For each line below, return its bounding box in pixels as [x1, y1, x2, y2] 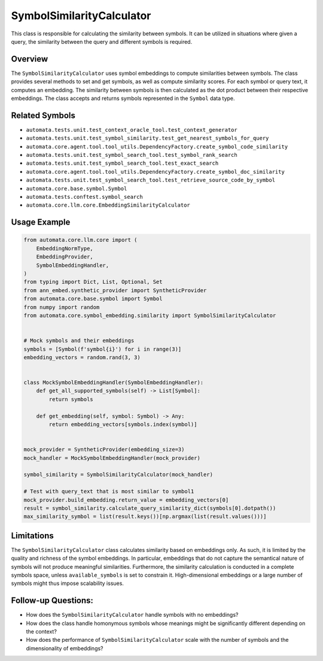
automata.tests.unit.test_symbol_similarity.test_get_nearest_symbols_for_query [26, 135, 269, 142]
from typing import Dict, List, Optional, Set [23, 278, 163, 286]
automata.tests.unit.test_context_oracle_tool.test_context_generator [26, 126, 237, 133]
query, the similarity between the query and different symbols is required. [11, 38, 193, 45]
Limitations [11, 530, 54, 541]
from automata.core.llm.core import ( [23, 236, 138, 244]
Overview [11, 54, 48, 64]
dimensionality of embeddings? [26, 644, 104, 652]
